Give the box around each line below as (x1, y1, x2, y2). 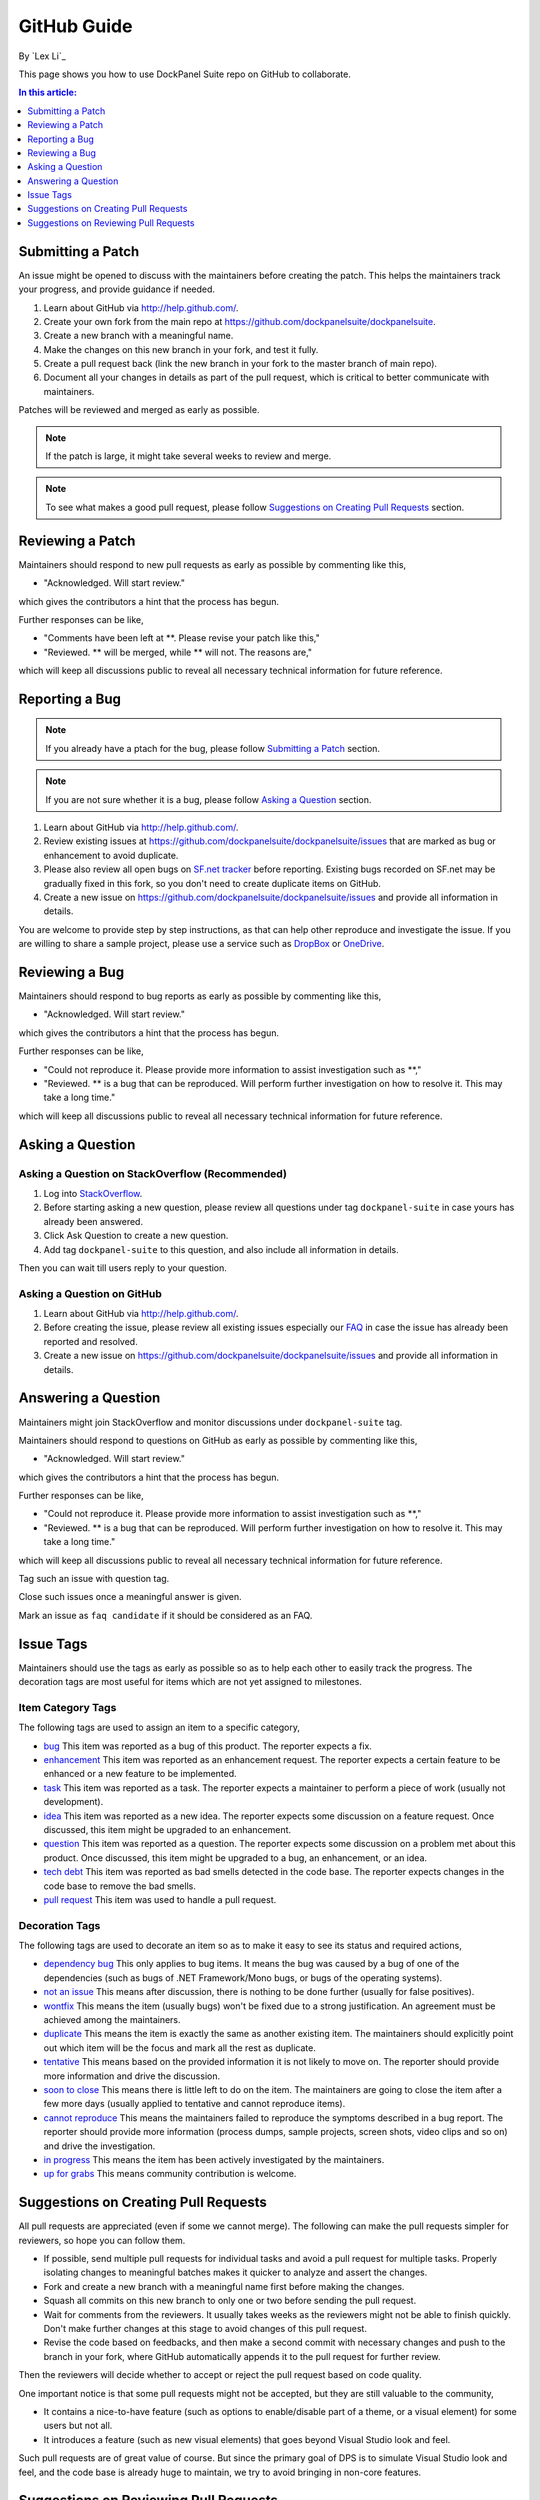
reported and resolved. (43, 1335, 139, 1347)
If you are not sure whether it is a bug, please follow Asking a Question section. (45, 793, 372, 805)
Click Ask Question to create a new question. (43, 1230, 229, 1242)
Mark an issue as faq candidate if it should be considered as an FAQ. (18, 1609, 313, 1621)
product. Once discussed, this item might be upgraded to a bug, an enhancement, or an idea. (43, 1851, 428, 1864)
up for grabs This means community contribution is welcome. (43, 2168, 297, 2180)
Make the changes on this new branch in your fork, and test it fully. (43, 343, 319, 355)
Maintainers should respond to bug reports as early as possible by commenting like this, (18, 990, 382, 1002)
